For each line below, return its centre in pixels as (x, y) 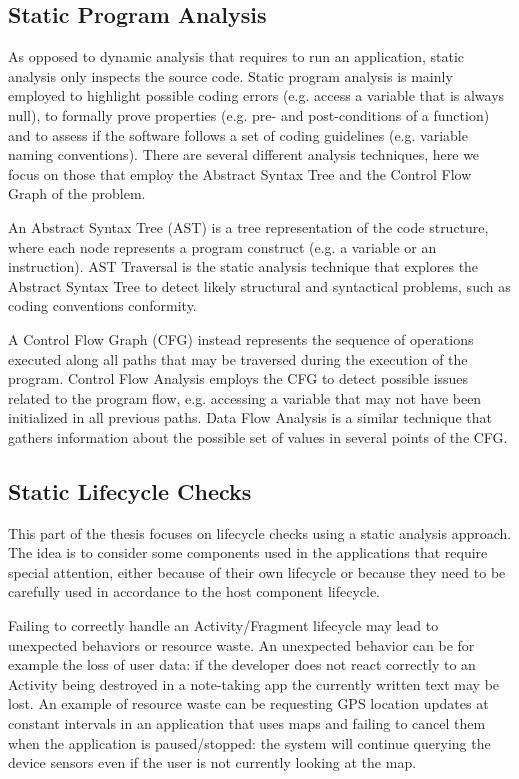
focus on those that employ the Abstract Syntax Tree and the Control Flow (240, 173)
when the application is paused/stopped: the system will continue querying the (249, 742)
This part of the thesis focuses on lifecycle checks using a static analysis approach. (260, 532)
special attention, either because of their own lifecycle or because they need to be (257, 571)
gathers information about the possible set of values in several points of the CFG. (258, 436)
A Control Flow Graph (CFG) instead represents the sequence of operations (241, 338)
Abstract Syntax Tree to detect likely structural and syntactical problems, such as (259, 285)
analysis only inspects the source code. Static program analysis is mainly (230, 75)
